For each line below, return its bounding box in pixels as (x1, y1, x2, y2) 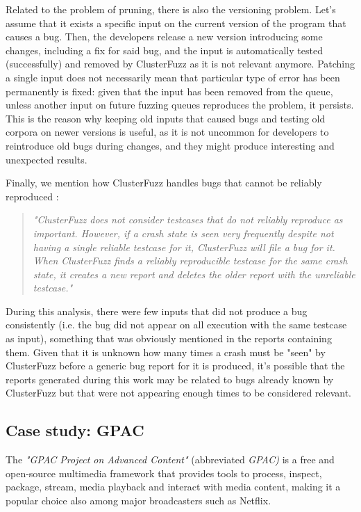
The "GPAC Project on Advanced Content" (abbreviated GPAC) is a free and (6, 452, 335, 467)
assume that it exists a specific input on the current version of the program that (6, 15, 346, 30)
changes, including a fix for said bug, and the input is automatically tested (6, 42, 323, 57)
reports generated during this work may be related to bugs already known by (6, 371, 334, 386)
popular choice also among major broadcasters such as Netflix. (6, 493, 271, 508)
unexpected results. (6, 152, 87, 166)
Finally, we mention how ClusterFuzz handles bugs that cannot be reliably (6, 175, 322, 190)
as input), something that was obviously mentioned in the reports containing (6, 331, 332, 346)
